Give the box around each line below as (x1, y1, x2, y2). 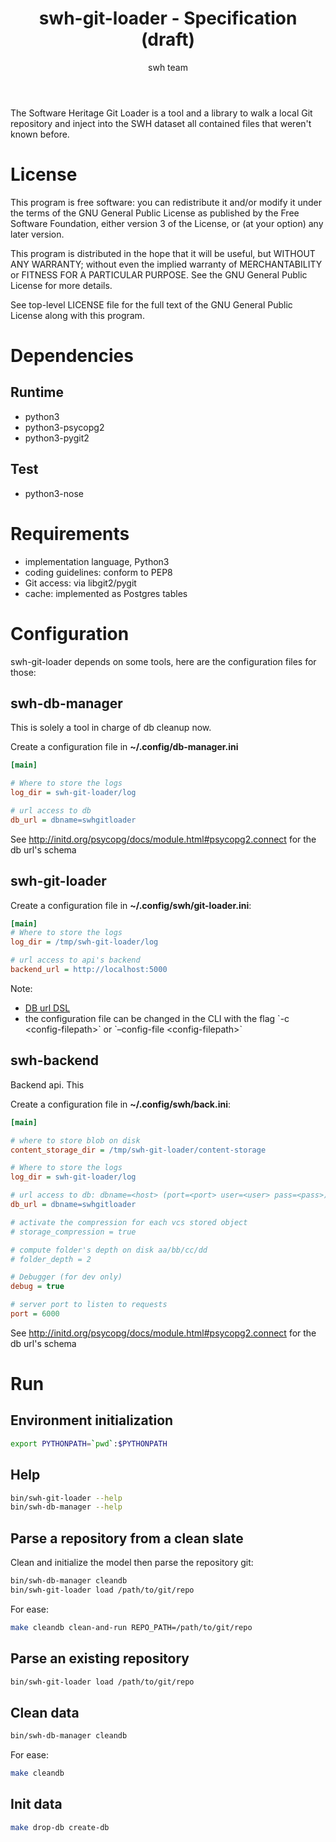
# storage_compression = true (10, 1227, 137, 1237)
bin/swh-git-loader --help (10, 1493, 123, 1503)
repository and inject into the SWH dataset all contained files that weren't (10, 117, 312, 129)
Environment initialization (10, 1412, 174, 1429)
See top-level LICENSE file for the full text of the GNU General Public (10, 298, 293, 311)
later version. (10, 228, 65, 240)
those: (10, 666, 37, 678)
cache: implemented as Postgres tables (24, 587, 188, 599)
